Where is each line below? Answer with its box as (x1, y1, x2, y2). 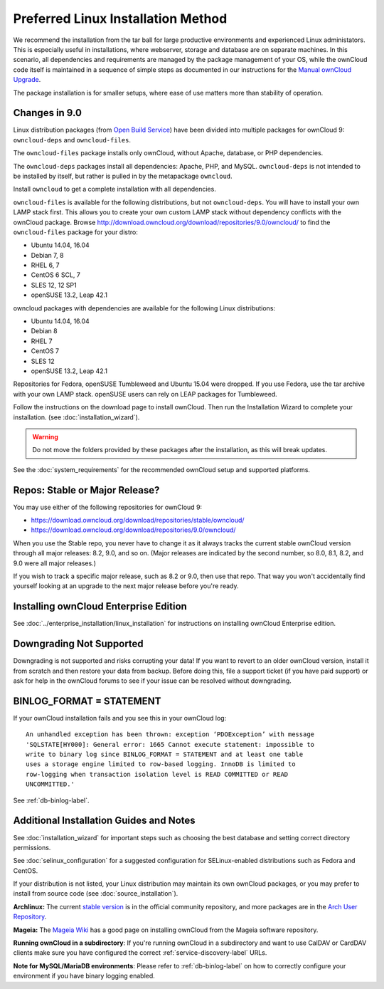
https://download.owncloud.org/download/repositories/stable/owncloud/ (31, 516, 245, 525)
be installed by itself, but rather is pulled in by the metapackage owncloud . (13, 172, 233, 180)
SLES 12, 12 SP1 (31, 281, 78, 289)
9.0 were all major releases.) (13, 559, 96, 567)
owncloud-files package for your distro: (13, 228, 138, 236)
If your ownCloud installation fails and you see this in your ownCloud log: (13, 713, 227, 722)
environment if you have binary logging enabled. (13, 972, 156, 980)
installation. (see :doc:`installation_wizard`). (13, 413, 140, 422)
